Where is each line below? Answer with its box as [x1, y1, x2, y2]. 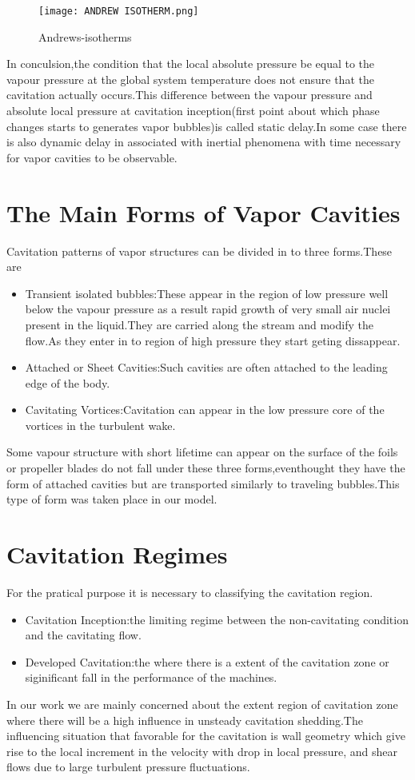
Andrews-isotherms [38, 28, 132, 45]
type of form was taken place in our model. [6, 491, 217, 507]
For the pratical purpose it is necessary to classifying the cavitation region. [6, 583, 373, 600]
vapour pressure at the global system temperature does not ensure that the [6, 70, 374, 87]
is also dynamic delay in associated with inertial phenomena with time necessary [6, 133, 401, 150]
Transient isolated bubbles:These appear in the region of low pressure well [25, 285, 389, 301]
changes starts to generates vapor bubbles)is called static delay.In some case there [6, 117, 407, 134]
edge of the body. [25, 374, 110, 391]
